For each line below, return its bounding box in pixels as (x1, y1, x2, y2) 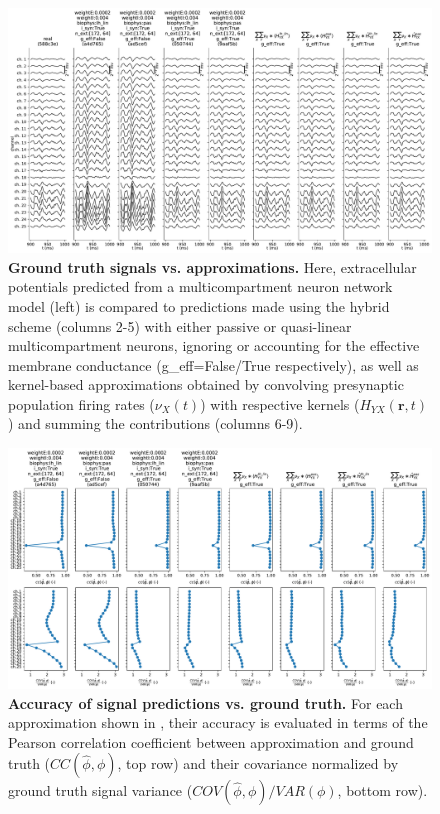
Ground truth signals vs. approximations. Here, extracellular (8, 256, 417, 277)
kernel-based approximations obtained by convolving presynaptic (8, 374, 404, 395)
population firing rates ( (8, 393, 155, 414)
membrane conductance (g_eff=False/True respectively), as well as (8, 354, 419, 375)
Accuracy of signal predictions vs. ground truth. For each (8, 692, 403, 713)
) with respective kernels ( (200, 393, 360, 414)
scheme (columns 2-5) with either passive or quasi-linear (8, 315, 352, 336)
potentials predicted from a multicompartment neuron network (8, 276, 393, 297)
